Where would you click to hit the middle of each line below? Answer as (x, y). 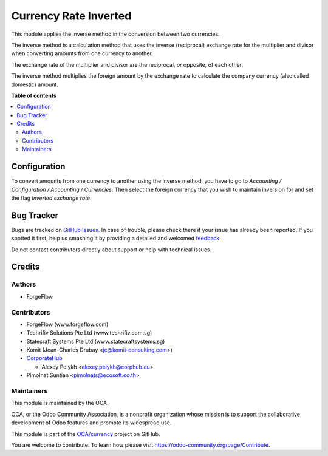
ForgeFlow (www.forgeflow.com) (67, 324)
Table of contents (34, 95)
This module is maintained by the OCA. (60, 403)
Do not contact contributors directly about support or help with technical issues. (111, 250)
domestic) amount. (35, 84)
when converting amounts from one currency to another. (82, 53)
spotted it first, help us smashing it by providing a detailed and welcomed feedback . (116, 238)
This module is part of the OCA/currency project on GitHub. (86, 434)
